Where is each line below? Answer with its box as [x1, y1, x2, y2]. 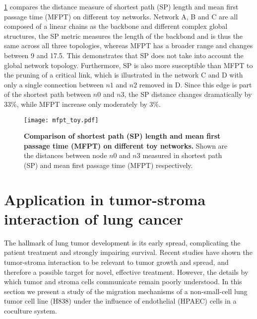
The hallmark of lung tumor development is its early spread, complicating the [4, 237, 241, 247]
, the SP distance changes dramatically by [124, 89, 252, 99]
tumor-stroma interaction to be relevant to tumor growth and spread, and [4, 257, 229, 267]
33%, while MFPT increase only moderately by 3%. [4, 98, 161, 109]
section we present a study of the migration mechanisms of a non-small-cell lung [4, 286, 248, 296]
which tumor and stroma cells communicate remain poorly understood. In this [4, 276, 242, 287]
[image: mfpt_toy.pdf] [24, 116, 99, 124]
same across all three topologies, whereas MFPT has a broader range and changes [4, 40, 253, 51]
